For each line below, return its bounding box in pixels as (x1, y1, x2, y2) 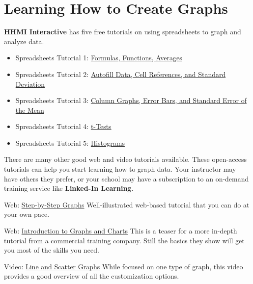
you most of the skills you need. (4, 245, 99, 255)
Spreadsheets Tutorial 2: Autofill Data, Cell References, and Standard (15, 69, 226, 79)
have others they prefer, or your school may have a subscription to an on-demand (4, 173, 249, 183)
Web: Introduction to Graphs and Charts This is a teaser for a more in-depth (4, 226, 237, 236)
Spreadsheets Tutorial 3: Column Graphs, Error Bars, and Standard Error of (15, 95, 247, 105)
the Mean (15, 104, 44, 115)
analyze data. (4, 36, 44, 46)
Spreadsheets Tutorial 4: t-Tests (15, 121, 112, 131)
